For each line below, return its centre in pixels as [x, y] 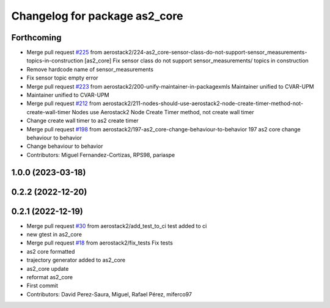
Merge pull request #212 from [64, 103]
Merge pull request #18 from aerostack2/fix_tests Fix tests [100, 243]
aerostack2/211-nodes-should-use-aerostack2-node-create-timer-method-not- [203, 103]
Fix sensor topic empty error [62, 78]
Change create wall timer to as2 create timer [82, 121]
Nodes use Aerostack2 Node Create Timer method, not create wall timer [163, 112]
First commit [42, 286]
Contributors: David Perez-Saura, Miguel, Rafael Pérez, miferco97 [109, 294]
